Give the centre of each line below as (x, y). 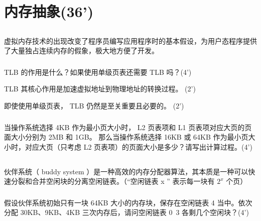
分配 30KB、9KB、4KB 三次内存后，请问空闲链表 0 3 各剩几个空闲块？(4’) (126, 212)
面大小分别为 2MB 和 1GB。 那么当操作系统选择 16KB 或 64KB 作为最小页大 (130, 137)
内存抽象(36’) (49, 11)
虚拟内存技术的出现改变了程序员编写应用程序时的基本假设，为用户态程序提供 (130, 40)
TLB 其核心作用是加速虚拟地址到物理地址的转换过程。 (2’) (100, 89)
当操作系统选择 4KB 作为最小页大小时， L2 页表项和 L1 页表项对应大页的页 (128, 127)
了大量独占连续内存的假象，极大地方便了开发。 (81, 50)
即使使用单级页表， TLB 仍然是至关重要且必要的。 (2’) (94, 106)
